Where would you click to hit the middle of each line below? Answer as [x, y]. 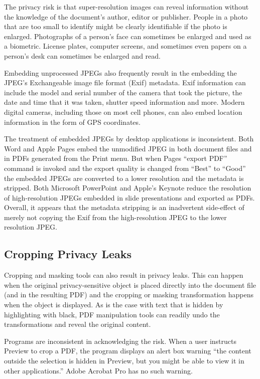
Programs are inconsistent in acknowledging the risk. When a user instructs [120, 341]
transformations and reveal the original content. [78, 324]
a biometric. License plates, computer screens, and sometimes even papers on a [125, 46]
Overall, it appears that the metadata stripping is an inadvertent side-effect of [124, 207]
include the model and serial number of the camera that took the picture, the [123, 92]
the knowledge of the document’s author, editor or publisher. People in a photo [126, 16]
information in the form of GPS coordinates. [72, 122]
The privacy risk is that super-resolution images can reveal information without [126, 7]
